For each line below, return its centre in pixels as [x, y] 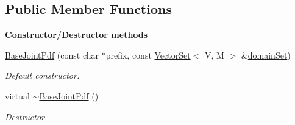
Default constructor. [42, 75]
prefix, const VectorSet [148, 55]
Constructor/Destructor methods [76, 34]
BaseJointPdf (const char [52, 55]
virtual [17, 95]
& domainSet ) [266, 55]
